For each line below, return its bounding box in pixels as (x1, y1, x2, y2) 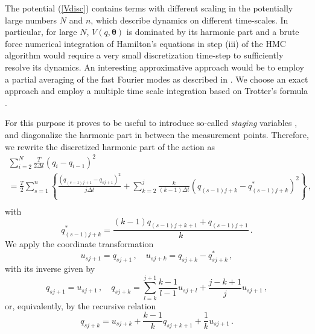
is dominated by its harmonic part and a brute (126, 25, 299, 38)
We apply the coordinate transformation (5, 238, 154, 250)
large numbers (5, 13, 57, 26)
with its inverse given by (5, 262, 95, 274)
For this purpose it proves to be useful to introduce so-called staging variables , (5, 116, 297, 129)
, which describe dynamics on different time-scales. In (91, 13, 288, 26)
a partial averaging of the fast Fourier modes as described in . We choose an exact (5, 72, 308, 85)
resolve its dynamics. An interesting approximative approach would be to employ (5, 60, 304, 73)
